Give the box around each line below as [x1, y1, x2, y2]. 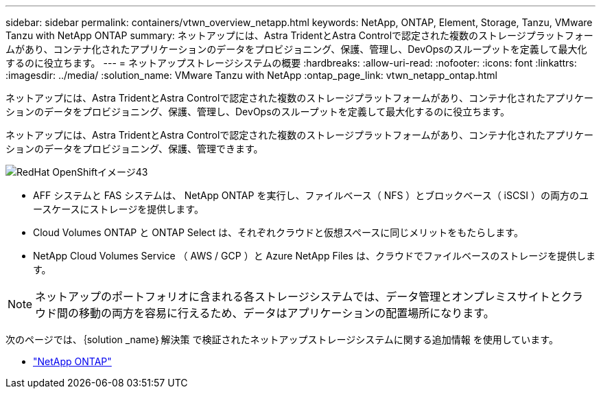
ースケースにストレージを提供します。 [33, 203, 204, 215]
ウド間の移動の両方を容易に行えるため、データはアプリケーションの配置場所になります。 [35, 306, 495, 320]
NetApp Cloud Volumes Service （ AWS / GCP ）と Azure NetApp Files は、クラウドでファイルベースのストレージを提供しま [33, 250, 596, 262]
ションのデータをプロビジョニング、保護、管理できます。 [5, 143, 263, 154]
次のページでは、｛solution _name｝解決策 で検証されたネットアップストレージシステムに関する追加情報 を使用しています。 [5, 334, 558, 345]
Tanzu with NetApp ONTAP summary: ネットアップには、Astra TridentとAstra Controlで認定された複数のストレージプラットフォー [5, 30, 593, 41]
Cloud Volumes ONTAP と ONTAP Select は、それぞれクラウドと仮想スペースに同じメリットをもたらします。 [33, 227, 523, 238]
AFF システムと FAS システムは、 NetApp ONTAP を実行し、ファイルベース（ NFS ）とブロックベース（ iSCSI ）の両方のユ [33, 189, 589, 201]
